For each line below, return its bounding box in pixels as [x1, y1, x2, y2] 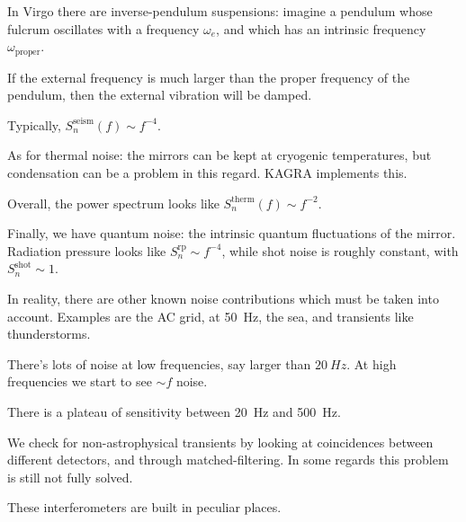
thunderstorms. [7, 324, 91, 343]
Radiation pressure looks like [7, 241, 166, 260]
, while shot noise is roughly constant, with [221, 241, 459, 260]
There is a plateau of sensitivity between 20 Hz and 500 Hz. [7, 402, 341, 420]
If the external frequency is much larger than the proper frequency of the [7, 67, 410, 86]
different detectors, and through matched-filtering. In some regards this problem [7, 450, 449, 469]
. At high [346, 354, 397, 373]
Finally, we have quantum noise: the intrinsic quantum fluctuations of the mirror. [7, 224, 456, 243]
